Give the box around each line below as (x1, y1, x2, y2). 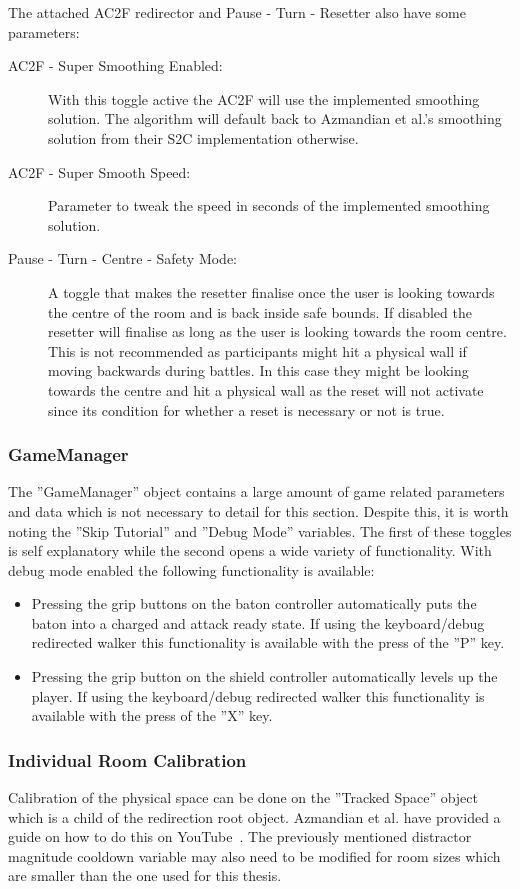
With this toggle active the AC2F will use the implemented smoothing (48, 88, 480, 109)
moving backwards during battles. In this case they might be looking (48, 360, 469, 381)
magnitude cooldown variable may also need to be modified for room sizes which (8, 845, 501, 866)
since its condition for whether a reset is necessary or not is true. (48, 399, 445, 420)
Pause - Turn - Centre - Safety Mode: (8, 248, 237, 269)
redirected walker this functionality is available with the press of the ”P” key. (31, 632, 505, 653)
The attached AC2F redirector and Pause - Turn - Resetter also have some (8, 2, 466, 22)
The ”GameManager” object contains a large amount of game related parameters (8, 481, 505, 502)
